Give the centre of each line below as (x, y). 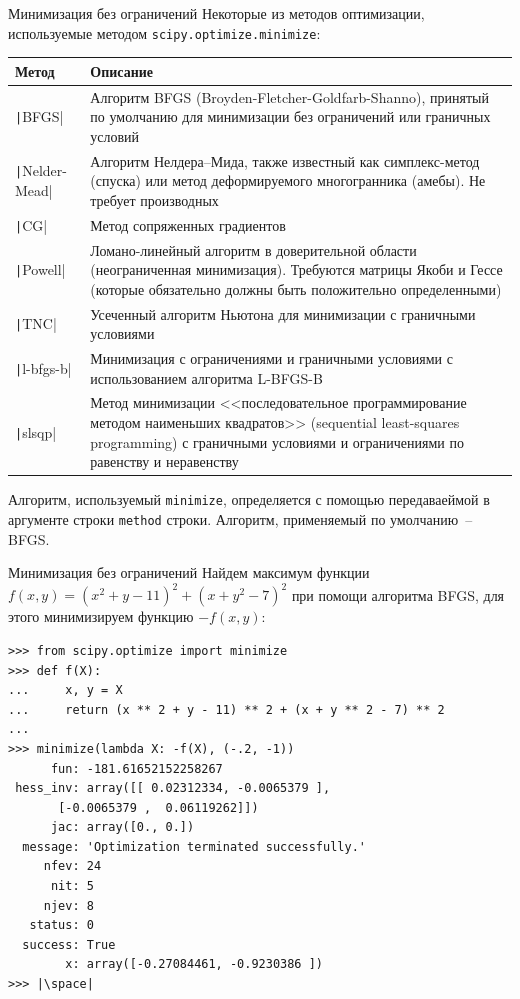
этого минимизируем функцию (101, 616)
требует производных (154, 199)
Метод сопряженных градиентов (188, 224)
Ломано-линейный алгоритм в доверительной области (253, 249)
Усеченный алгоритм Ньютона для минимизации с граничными (283, 313)
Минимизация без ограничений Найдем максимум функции (189, 572)
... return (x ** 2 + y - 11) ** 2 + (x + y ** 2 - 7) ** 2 (226, 709)
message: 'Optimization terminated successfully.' (194, 846)
